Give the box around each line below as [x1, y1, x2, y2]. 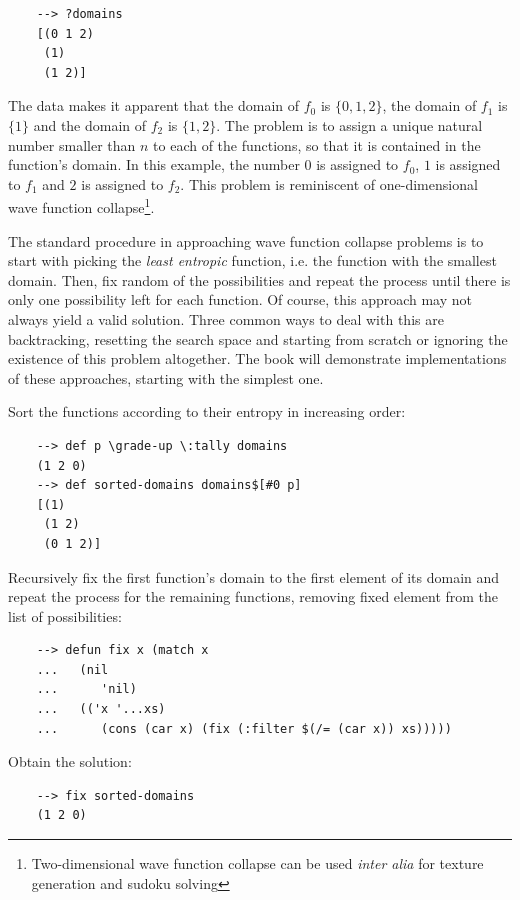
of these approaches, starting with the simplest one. [8, 367, 324, 388]
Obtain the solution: [8, 751, 132, 772]
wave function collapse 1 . [8, 194, 155, 217]
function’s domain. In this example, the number [8, 154, 300, 175]
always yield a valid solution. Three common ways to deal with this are [8, 308, 444, 329]
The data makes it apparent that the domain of [8, 95, 300, 116]
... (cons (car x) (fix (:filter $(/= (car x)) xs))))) [36, 721, 452, 736]
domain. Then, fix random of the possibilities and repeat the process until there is [8, 269, 511, 290]
